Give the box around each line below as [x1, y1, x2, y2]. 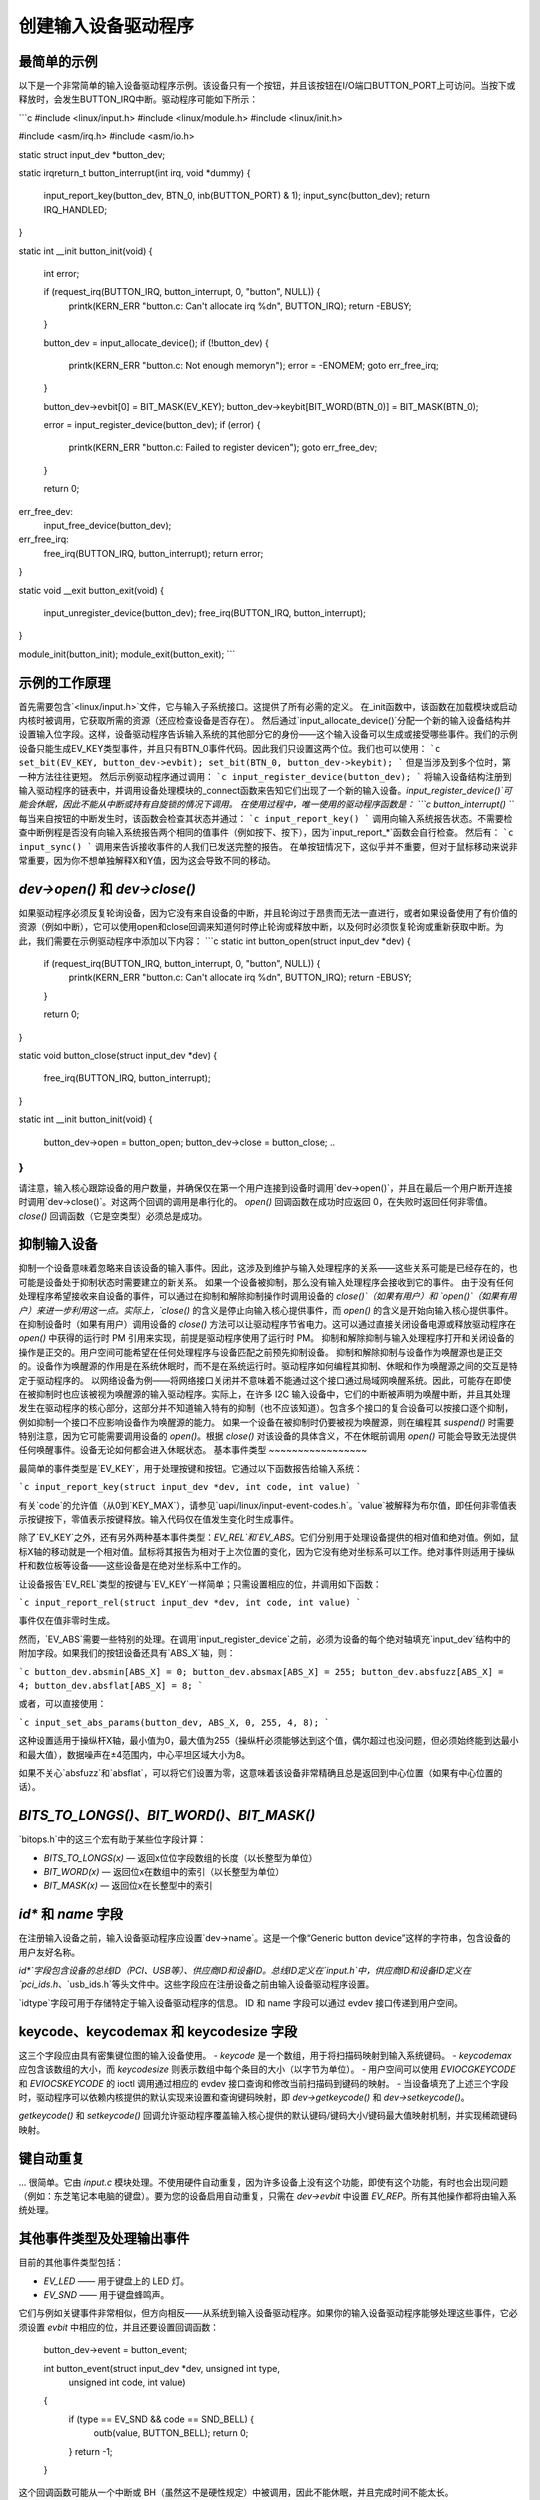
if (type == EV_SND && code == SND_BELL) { [68, 2413, 255, 2425]
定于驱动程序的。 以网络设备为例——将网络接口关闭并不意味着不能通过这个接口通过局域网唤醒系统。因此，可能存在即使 [18, 1374, 512, 1386]
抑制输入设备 [18, 1236, 98, 1253]
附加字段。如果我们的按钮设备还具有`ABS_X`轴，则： [18, 1647, 236, 1659]
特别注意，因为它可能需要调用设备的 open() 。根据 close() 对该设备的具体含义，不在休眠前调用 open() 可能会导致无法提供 [18, 1430, 517, 1442]
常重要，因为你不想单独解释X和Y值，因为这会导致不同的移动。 [18, 854, 277, 866]
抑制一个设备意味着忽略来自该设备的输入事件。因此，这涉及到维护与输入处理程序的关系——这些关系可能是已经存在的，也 [18, 1262, 518, 1274]
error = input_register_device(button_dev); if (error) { [43, 419, 261, 431]
